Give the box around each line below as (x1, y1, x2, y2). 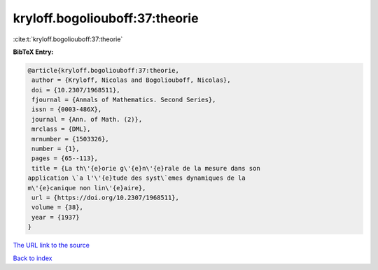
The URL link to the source (13, 241, 90, 250)
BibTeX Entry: (13, 48, 54, 56)
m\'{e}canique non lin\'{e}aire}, (27, 184, 146, 192)
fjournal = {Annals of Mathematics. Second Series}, (31, 96, 216, 104)
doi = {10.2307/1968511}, (31, 86, 120, 94)
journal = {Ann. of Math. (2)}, (31, 115, 143, 123)
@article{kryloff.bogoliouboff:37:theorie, (27, 66, 180, 74)
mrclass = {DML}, (31, 125, 91, 133)
